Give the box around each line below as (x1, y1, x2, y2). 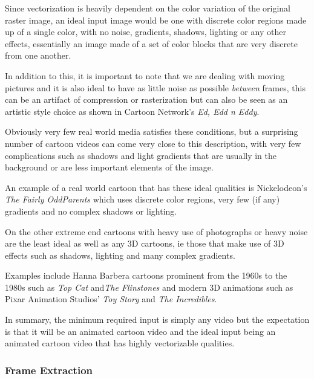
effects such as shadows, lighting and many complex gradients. (5, 248, 235, 261)
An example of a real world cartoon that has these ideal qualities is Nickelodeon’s (5, 181, 307, 193)
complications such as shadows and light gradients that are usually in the (5, 149, 277, 161)
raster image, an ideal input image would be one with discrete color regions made (5, 13, 307, 26)
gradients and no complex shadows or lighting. (5, 204, 177, 217)
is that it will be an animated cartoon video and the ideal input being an (5, 325, 276, 337)
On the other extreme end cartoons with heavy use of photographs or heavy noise (5, 225, 308, 238)
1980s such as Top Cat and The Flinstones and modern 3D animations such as (5, 280, 293, 293)
